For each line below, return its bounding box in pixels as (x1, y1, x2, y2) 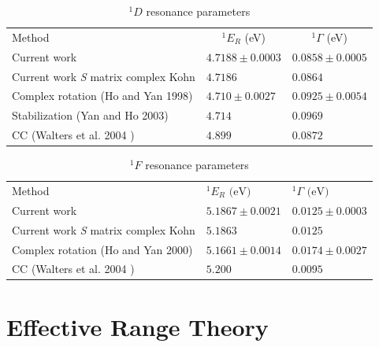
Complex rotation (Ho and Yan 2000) (12, 241, 193, 257)
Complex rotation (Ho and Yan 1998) (12, 87, 193, 104)
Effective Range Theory (6, 310, 269, 342)
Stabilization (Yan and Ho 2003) (12, 107, 169, 124)
